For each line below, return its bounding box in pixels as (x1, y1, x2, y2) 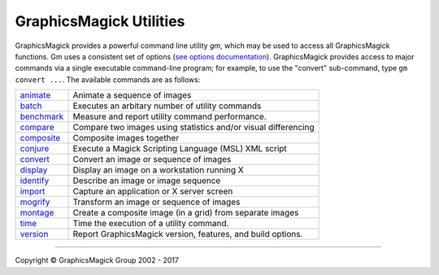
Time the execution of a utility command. (72, 218, 229, 229)
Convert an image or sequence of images (72, 154, 232, 165)
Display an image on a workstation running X (72, 164, 244, 176)
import (20, 186, 46, 197)
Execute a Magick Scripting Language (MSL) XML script (72, 143, 288, 155)
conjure (20, 143, 50, 155)
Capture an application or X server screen (72, 186, 233, 197)
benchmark (20, 111, 64, 122)
